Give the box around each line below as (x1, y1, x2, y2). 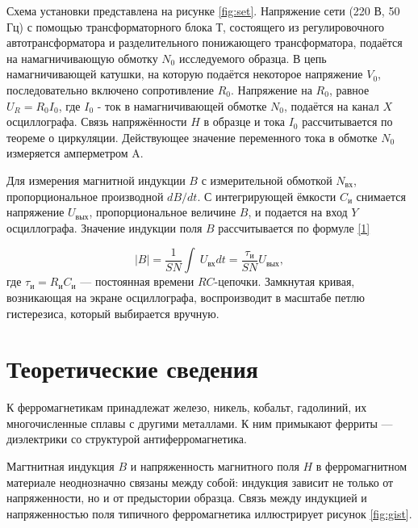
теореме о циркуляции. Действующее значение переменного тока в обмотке (6, 128, 378, 145)
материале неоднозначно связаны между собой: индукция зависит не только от (6, 473, 394, 490)
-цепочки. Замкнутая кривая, (214, 273, 355, 290)
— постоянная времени (80, 273, 194, 290)
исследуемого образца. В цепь (178, 49, 327, 66)
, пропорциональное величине (89, 203, 236, 220)
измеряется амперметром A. (6, 145, 144, 161)
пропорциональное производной (6, 187, 164, 204)
